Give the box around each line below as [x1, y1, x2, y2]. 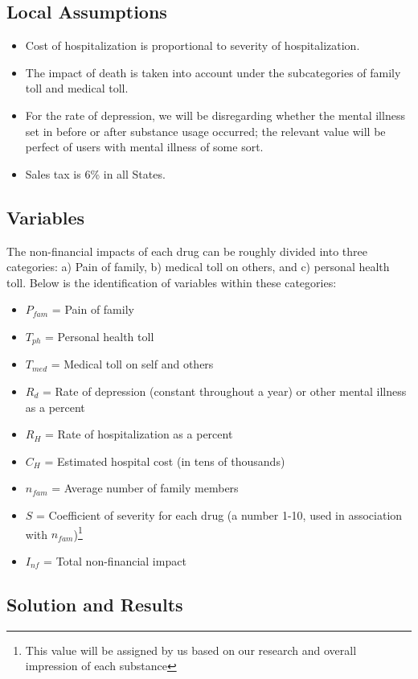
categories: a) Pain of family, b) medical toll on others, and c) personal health [6, 258, 390, 275]
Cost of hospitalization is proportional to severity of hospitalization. [25, 37, 360, 54]
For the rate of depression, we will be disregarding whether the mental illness [25, 106, 405, 123]
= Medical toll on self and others [51, 356, 214, 372]
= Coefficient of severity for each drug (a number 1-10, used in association [36, 506, 403, 523]
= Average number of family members [51, 479, 239, 496]
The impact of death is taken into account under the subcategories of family [25, 64, 401, 80]
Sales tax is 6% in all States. [25, 165, 166, 182]
